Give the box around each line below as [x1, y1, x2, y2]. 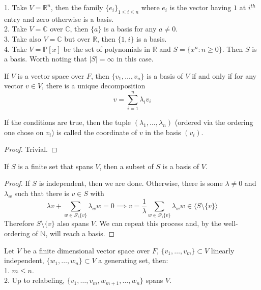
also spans [57, 218, 89, 229]
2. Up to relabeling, [4, 275, 65, 285]
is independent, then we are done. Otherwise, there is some [39, 178, 223, 188]
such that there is [14, 188, 69, 199]
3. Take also [4, 33, 41, 44]
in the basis [145, 126, 181, 137]
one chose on [4, 126, 44, 137]
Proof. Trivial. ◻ [4, 144, 57, 154]
